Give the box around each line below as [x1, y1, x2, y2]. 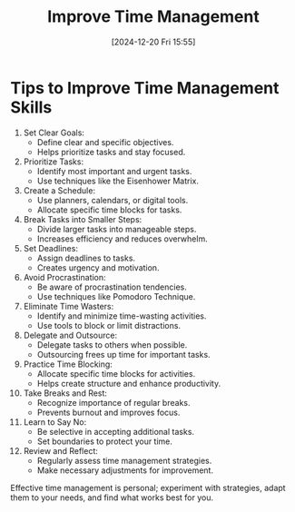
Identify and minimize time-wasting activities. [36, 310, 207, 321]
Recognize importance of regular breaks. [36, 397, 191, 408]
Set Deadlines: [23, 242, 78, 253]
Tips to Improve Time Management [10, 77, 280, 98]
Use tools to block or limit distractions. [36, 320, 181, 330]
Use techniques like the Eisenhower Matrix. [36, 175, 199, 186]
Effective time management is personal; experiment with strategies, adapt [10, 482, 286, 493]
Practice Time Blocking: [23, 359, 113, 369]
